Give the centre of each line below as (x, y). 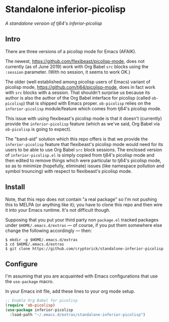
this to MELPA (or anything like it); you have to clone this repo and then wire (84, 204)
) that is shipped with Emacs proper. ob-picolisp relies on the (87, 103)
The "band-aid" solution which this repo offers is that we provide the (76, 139)
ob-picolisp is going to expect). (38, 129)
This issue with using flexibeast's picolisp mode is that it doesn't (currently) (84, 118)
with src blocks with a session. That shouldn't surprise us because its (78, 93)
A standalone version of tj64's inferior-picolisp (54, 23)
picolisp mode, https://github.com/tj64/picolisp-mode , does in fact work (80, 87)
